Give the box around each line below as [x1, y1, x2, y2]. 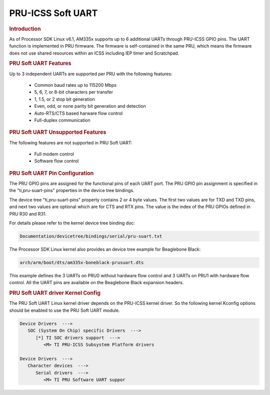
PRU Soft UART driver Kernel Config [9, 290, 101, 297]
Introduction [9, 25, 41, 32]
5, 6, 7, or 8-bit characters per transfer [34, 89, 113, 95]
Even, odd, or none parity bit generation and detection [34, 103, 146, 109]
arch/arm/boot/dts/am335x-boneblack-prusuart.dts [19, 260, 144, 265]
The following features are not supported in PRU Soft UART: [9, 139, 132, 145]
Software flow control [34, 158, 79, 164]
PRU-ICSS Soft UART [9, 8, 98, 19]
